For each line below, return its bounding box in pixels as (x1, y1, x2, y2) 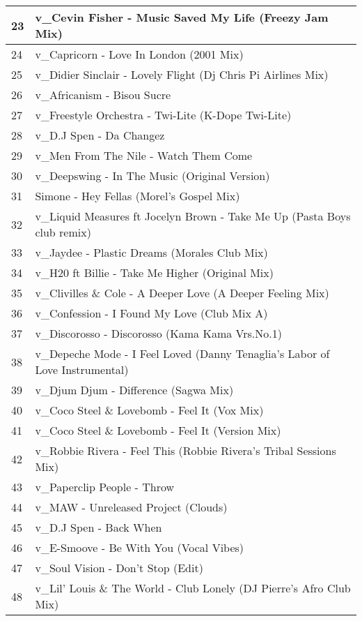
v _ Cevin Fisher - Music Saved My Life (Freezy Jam (35, 9, 329, 25)
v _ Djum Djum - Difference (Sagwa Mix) (35, 382, 234, 398)
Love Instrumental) (35, 361, 129, 377)
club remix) (35, 224, 91, 240)
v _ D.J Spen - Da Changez (35, 127, 165, 143)
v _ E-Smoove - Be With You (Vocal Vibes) (35, 539, 244, 555)
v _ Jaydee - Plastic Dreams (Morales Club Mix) (35, 244, 268, 260)
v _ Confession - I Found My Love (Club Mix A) (35, 305, 268, 321)
